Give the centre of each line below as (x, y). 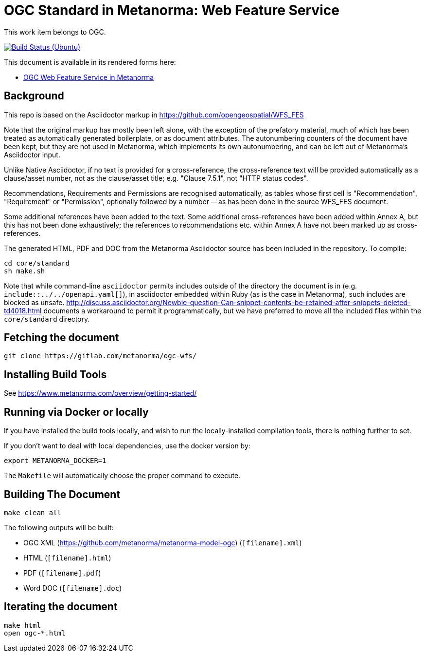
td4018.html (23, 310)
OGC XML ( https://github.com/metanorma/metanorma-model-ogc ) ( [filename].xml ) (163, 542)
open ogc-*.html (35, 633)
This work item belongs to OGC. (55, 32)
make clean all (33, 512)
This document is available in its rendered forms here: (90, 62)
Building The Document (62, 494)
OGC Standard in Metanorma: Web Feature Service (172, 10)
